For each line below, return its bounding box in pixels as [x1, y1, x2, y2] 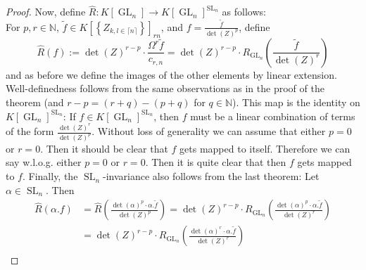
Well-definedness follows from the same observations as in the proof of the [6, 81, 324, 96]
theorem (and [6, 94, 64, 109]
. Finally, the [22, 169, 78, 184]
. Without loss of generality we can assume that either [91, 124, 326, 139]
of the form [6, 124, 54, 139]
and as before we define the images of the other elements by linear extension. [6, 67, 337, 82]
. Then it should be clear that [40, 141, 168, 155]
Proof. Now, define [6, 4, 86, 19]
